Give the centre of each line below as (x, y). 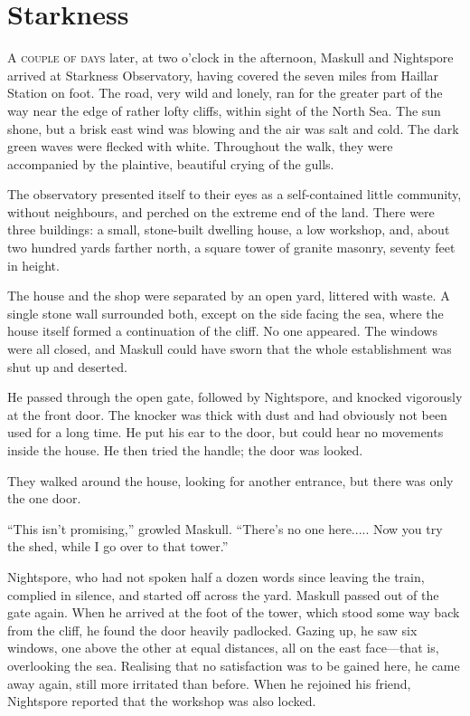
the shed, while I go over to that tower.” (118, 546)
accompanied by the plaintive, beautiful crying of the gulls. (171, 163)
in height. (33, 265)
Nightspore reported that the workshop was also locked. (162, 701)
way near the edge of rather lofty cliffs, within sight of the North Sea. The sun (224, 110)
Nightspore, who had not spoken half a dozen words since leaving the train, (216, 576)
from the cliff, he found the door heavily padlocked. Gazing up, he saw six (212, 630)
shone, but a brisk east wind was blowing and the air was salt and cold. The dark (233, 128)
